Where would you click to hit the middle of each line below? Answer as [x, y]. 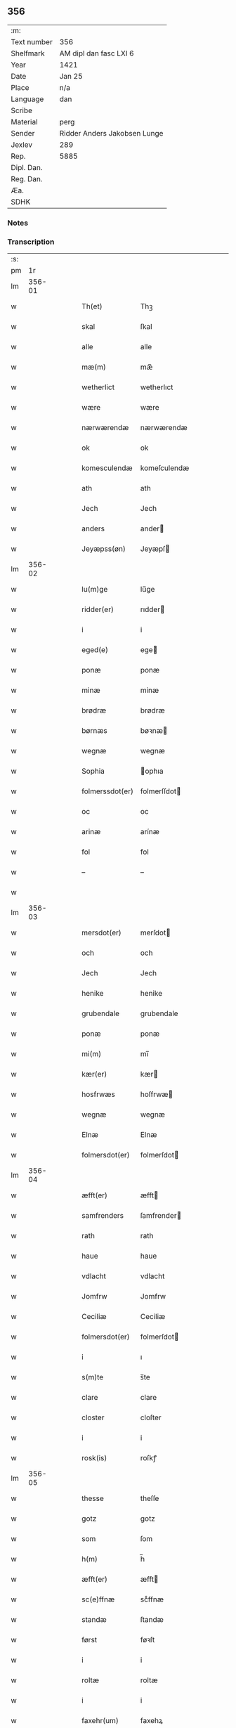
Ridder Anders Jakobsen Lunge [111, 133]
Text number [32, 41]
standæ [94, 1620]
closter [93, 1417]
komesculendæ [107, 468]
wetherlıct [157, 387]
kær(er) [94, 1074]
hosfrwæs [99, 1094]
